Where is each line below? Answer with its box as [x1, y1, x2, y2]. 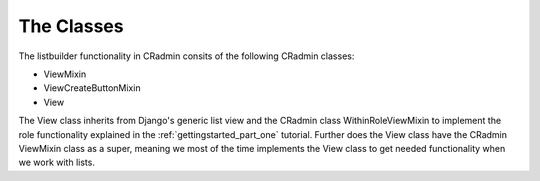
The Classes [18, 15, 124, 37]
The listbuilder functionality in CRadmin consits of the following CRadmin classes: [18, 50, 355, 62]
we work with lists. [18, 156, 95, 169]
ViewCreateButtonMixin [43, 82, 141, 94]
